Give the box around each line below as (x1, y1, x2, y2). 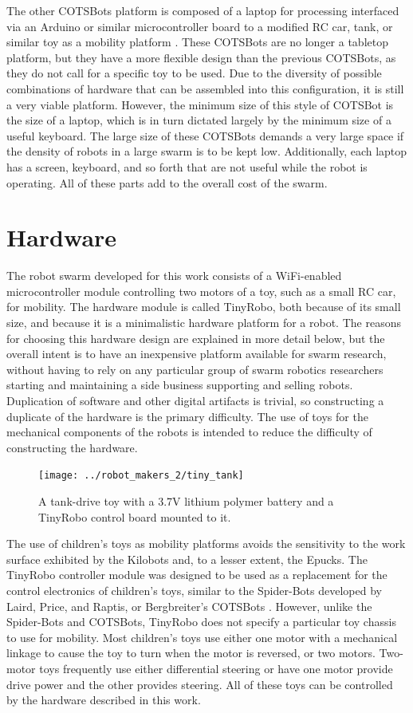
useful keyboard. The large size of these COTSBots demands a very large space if (6, 127, 404, 144)
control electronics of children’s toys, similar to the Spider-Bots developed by (6, 582, 382, 598)
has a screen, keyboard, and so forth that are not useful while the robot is (6, 158, 368, 175)
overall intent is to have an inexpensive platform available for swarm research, (6, 345, 387, 362)
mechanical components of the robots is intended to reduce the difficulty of (6, 423, 372, 440)
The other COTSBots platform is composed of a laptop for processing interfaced (6, 2, 399, 18)
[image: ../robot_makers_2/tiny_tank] (38, 470, 244, 482)
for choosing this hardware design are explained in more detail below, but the (6, 329, 385, 346)
